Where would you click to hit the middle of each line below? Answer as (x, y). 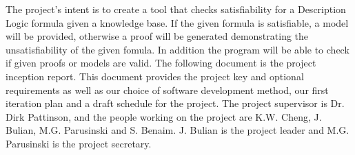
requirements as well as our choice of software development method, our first (167, 90)
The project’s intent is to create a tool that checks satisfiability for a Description (176, 9)
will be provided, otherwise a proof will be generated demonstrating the (157, 36)
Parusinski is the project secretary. (79, 143)
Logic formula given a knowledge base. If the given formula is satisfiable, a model (177, 22)
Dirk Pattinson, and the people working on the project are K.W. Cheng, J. (164, 116)
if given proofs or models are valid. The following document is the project (161, 63)
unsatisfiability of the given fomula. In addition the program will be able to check (177, 49)
